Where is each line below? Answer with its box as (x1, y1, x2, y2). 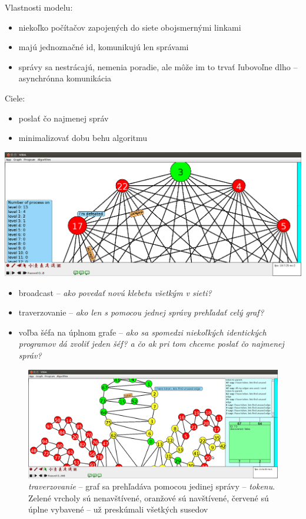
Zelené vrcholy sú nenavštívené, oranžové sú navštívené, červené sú (28, 491, 269, 504)
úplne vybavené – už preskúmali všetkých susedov (28, 503, 208, 515)
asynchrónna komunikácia (18, 72, 112, 84)
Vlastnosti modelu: (5, 1, 73, 13)
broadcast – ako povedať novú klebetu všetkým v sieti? (18, 286, 212, 298)
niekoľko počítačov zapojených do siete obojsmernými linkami (18, 21, 241, 33)
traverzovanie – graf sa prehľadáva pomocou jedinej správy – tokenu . (28, 480, 275, 492)
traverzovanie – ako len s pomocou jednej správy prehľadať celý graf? (18, 306, 264, 318)
